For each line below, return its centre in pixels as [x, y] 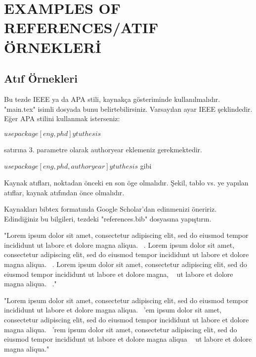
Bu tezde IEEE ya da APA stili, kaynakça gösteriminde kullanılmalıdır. [112, 99]
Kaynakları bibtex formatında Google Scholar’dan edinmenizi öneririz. [110, 209]
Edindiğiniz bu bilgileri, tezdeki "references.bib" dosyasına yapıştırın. [108, 218]
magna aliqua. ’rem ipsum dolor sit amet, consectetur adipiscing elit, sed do [121, 329]
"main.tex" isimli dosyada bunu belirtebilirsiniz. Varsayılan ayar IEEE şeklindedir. [128, 109]
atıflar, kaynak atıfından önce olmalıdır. [64, 192]
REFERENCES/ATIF [81, 27]
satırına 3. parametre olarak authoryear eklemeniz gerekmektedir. [103, 149]
